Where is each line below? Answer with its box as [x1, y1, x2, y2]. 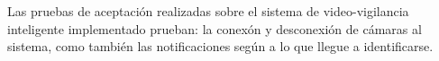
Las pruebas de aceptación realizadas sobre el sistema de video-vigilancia [7, 2, 409, 20]
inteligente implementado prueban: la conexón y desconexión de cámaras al [7, 19, 422, 38]
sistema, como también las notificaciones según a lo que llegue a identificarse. [7, 37, 434, 56]
